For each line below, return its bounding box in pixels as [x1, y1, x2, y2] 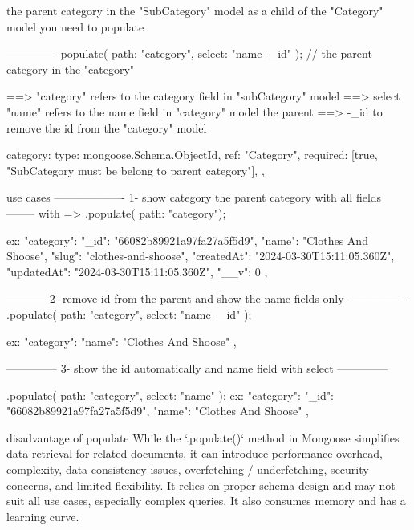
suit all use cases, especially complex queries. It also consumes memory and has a [6, 492, 406, 509]
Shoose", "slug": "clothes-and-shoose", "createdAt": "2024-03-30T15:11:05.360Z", [6, 247, 395, 264]
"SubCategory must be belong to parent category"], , [6, 161, 265, 178]
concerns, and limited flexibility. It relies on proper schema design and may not [6, 476, 396, 493]
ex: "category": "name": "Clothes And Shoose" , [6, 332, 237, 349]
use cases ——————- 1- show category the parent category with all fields [6, 189, 382, 206]
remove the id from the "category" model [6, 119, 207, 136]
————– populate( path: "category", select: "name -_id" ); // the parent [6, 45, 372, 62]
